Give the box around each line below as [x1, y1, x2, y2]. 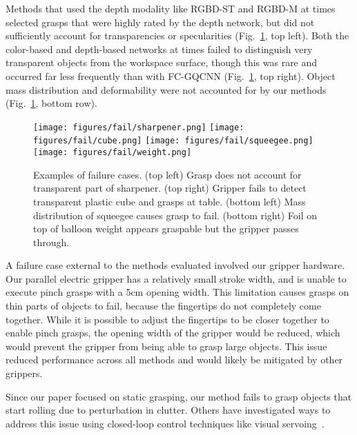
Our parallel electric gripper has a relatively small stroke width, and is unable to [6, 271, 347, 285]
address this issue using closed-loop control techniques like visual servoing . [6, 416, 325, 430]
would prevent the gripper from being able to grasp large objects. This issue [6, 338, 327, 353]
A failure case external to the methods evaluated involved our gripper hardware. [6, 258, 345, 272]
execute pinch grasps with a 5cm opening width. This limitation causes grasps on [6, 285, 349, 299]
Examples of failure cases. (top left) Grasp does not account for [33, 167, 302, 181]
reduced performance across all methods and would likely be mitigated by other [6, 352, 343, 367]
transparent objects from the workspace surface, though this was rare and [6, 55, 318, 70]
